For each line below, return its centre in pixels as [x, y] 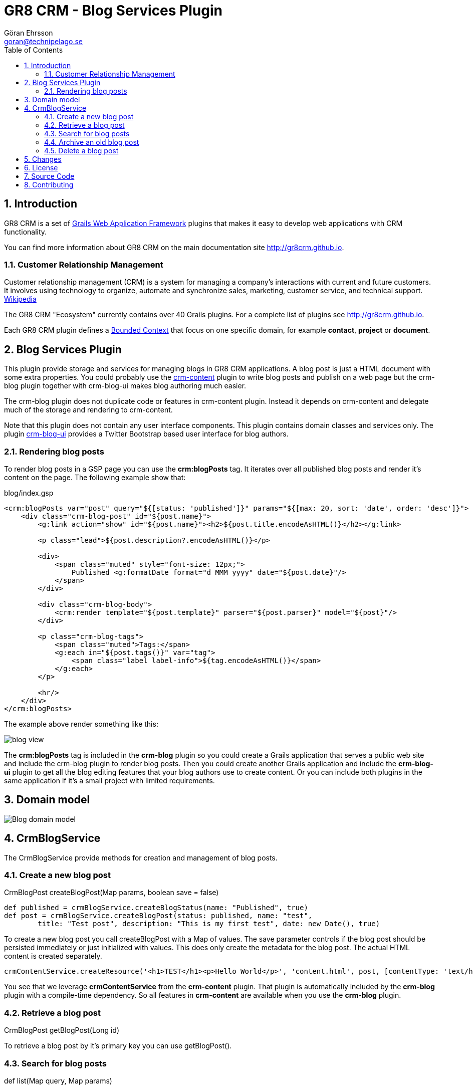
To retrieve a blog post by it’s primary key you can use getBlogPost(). [118, 1046]
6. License [41, 167]
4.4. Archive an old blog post [92, 142]
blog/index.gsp [29, 493]
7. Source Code [49, 176]
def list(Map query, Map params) [58, 1080]
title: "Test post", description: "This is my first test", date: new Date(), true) [209, 924]
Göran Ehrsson [29, 33]
